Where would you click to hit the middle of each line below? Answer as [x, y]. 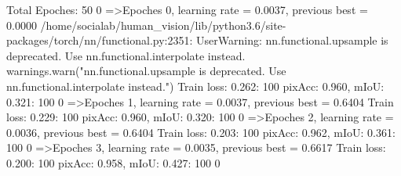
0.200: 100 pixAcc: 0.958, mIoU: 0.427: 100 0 [113, 162]
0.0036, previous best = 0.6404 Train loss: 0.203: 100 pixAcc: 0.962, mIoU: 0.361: [201, 132]
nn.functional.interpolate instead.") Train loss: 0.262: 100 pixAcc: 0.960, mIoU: [195, 86]
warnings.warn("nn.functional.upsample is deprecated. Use [146, 71]
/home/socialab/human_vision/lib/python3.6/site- [163, 25]
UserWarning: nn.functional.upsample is [292, 40]
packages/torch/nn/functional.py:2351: [100, 40]
